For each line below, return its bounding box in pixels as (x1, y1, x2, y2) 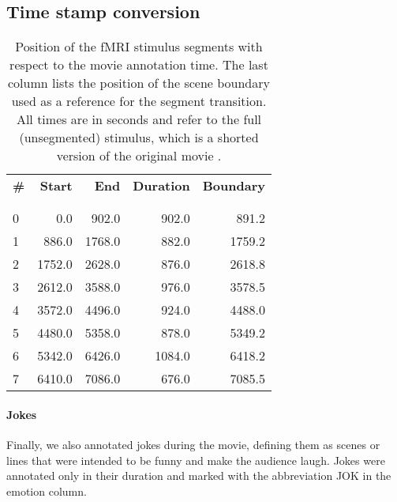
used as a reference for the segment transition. (11, 92, 267, 111)
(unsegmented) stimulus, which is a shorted (19, 128, 259, 147)
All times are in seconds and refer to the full (16, 110, 262, 129)
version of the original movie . (56, 146, 222, 165)
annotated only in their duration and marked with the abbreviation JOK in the (6, 467, 391, 484)
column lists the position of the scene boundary (8, 74, 270, 92)
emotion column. (6, 482, 87, 499)
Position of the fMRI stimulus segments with (15, 37, 263, 56)
